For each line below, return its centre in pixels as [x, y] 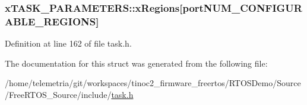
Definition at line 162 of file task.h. [68, 43]
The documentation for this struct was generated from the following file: [136, 63]
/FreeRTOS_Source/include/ [58, 94]
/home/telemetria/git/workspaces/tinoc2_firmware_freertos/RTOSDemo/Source [153, 83]
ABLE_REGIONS [50, 21]
